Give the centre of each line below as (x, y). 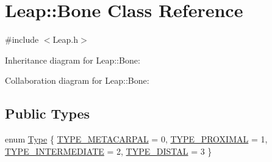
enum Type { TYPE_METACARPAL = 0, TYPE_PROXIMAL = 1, (136, 139)
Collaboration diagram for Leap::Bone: (77, 80)
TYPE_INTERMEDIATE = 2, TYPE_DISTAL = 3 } (109, 151)
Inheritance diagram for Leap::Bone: (73, 60)
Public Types (48, 113)
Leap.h (65, 39)
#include (22, 39)
